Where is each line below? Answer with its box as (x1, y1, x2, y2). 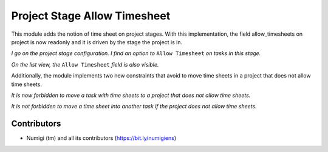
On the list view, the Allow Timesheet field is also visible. (11, 61, 159, 68)
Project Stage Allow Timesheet (11, 9, 171, 22)
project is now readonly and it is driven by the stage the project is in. (11, 38, 182, 45)
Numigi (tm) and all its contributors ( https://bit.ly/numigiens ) (26, 134, 177, 142)
